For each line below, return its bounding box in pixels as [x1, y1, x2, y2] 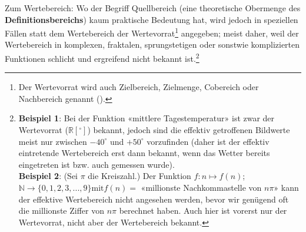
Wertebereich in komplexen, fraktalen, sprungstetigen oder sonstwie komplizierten [5, 38, 300, 51]
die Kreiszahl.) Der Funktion [88, 170, 191, 182]
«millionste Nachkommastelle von [141, 181, 262, 194]
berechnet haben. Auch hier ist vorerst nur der [119, 204, 287, 217]
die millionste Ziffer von [18, 204, 104, 217]
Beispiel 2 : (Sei [18, 170, 78, 182]
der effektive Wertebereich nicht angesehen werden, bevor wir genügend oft [18, 193, 289, 205]
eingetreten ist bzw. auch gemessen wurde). [18, 158, 175, 170]
